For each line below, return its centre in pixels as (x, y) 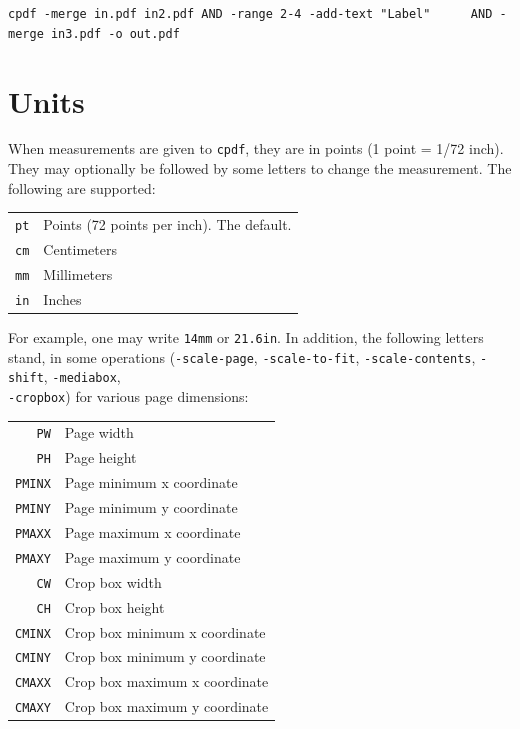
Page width (99, 432)
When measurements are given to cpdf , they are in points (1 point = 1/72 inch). (256, 148)
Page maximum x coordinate (152, 531)
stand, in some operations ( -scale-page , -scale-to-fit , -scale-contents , (242, 356)
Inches (62, 298)
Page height (100, 457)
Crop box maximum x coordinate (166, 681)
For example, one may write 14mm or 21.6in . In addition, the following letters (246, 336)
